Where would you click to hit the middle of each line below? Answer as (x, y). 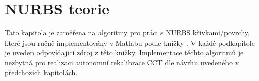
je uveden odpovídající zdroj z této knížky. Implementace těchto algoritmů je (124, 52)
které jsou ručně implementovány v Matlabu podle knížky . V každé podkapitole (130, 42)
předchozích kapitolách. (41, 72)
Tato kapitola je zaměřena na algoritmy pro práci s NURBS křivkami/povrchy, (127, 33)
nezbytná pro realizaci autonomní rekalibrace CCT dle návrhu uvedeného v (122, 62)
